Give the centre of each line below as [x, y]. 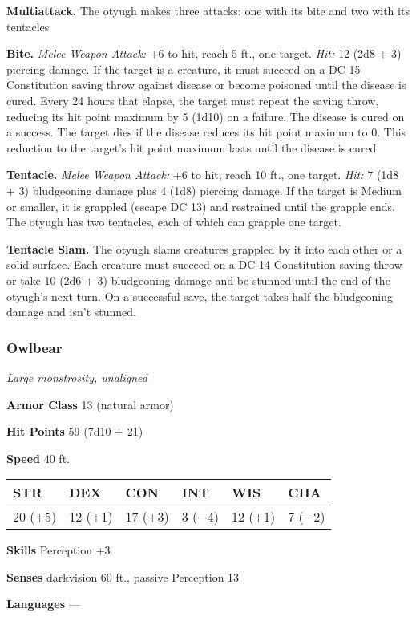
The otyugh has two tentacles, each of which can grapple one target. [174, 222]
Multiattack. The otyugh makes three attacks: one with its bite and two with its [208, 10]
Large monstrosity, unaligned [77, 377]
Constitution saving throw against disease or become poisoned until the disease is [206, 85]
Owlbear [34, 347]
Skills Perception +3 [59, 550]
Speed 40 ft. [38, 458]
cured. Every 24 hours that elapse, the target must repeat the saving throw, [193, 100]
